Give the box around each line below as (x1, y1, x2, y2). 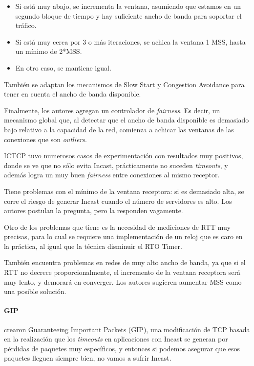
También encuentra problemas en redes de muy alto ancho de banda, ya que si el (4, 257, 246, 268)
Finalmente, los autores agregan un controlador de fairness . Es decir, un (4, 105, 220, 115)
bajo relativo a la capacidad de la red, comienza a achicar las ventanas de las (4, 124, 234, 134)
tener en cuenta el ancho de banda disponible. (4, 89, 141, 99)
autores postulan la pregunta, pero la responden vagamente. (4, 205, 183, 216)
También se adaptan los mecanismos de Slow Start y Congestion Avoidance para (4, 79, 245, 89)
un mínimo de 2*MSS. (15, 46, 82, 56)
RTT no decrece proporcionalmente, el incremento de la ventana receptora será (4, 267, 240, 277)
